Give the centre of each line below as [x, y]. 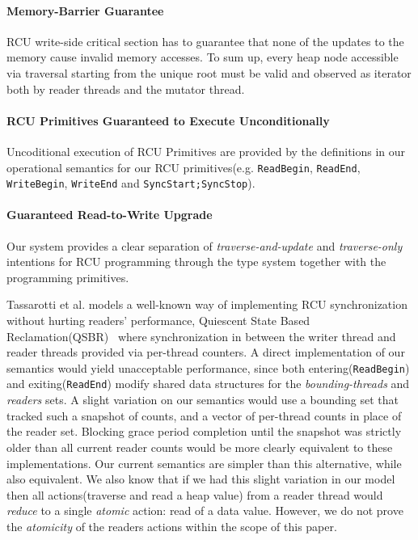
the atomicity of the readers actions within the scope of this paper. [172, 526]
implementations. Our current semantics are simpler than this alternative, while [204, 463]
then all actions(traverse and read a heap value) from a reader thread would [195, 494]
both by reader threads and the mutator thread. [126, 89]
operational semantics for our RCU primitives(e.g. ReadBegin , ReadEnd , [184, 167]
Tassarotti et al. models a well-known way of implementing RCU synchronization [207, 304]
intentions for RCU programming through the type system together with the [196, 262]
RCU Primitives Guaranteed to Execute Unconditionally [168, 120]
